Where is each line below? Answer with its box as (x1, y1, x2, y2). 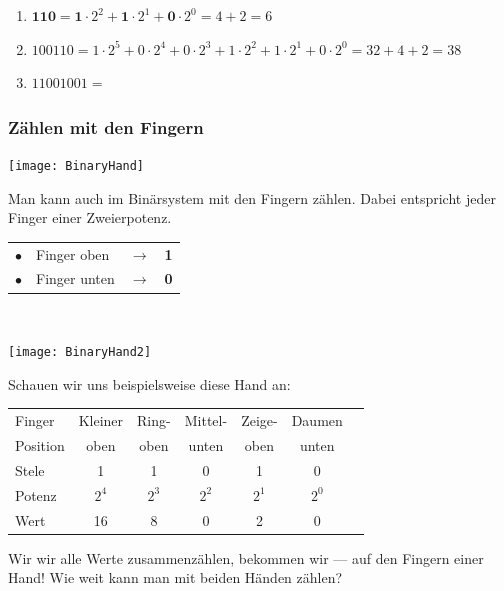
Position (15, 434, 65, 455)
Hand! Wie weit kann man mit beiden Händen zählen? (8, 567, 343, 588)
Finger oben (36, 243, 110, 264)
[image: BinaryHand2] (8, 345, 152, 360)
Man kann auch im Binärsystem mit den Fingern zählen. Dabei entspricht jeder (8, 187, 496, 208)
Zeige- (241, 410, 278, 431)
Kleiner (78, 410, 124, 431)
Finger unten (36, 268, 115, 289)
